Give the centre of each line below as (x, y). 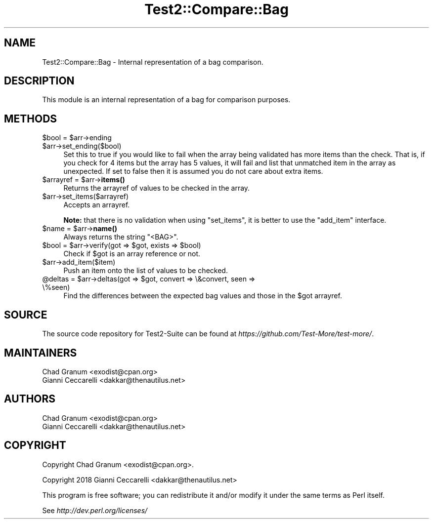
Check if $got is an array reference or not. (132, 254)
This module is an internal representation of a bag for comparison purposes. (166, 100)
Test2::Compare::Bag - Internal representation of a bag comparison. (153, 62)
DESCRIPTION (39, 81)
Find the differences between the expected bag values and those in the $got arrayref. (203, 296)
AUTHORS (30, 399)
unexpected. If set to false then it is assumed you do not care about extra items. (193, 171)
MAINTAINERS (41, 353)
